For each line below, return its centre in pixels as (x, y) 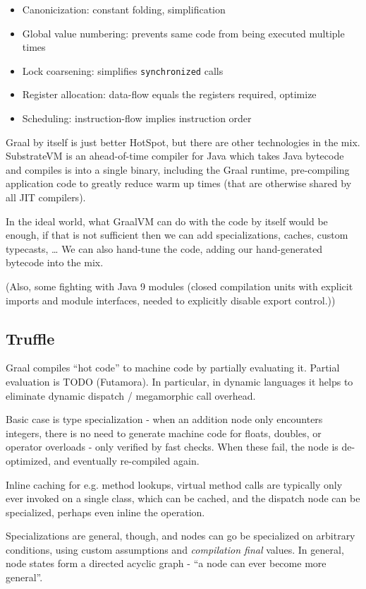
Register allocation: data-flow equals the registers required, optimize (169, 94)
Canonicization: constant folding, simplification (124, 9)
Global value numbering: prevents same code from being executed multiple (183, 33)
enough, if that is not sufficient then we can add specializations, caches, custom (177, 235)
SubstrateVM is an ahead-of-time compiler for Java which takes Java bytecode (175, 156)
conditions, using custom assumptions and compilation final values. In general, (175, 549)
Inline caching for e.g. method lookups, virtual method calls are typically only (174, 484)
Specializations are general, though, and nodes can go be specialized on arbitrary (181, 536)
